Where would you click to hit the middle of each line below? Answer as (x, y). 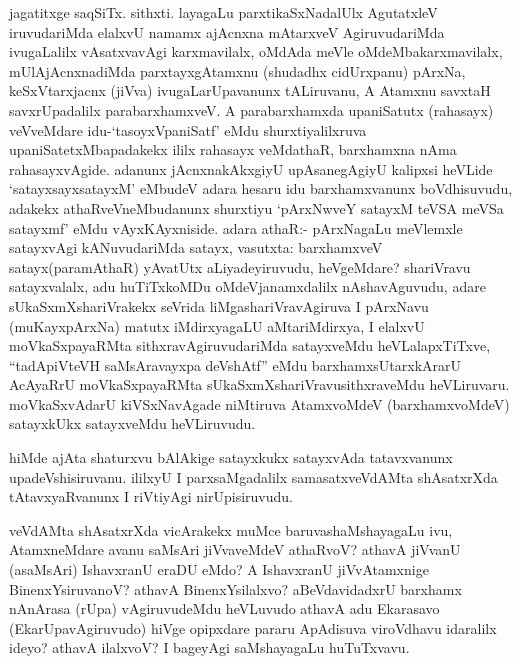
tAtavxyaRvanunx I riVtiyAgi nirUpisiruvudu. (151, 496)
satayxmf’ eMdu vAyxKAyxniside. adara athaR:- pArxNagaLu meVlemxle (236, 227)
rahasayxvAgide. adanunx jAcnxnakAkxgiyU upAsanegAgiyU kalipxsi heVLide (251, 168)
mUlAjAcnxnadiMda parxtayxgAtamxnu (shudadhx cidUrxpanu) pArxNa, (237, 70)
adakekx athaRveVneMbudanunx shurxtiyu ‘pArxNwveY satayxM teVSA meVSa (256, 207)
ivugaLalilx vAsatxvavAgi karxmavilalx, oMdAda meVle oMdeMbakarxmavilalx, (256, 51)
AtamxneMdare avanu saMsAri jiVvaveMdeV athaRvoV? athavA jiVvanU (235, 549)
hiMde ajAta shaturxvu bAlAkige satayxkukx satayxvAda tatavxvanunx (231, 457)
